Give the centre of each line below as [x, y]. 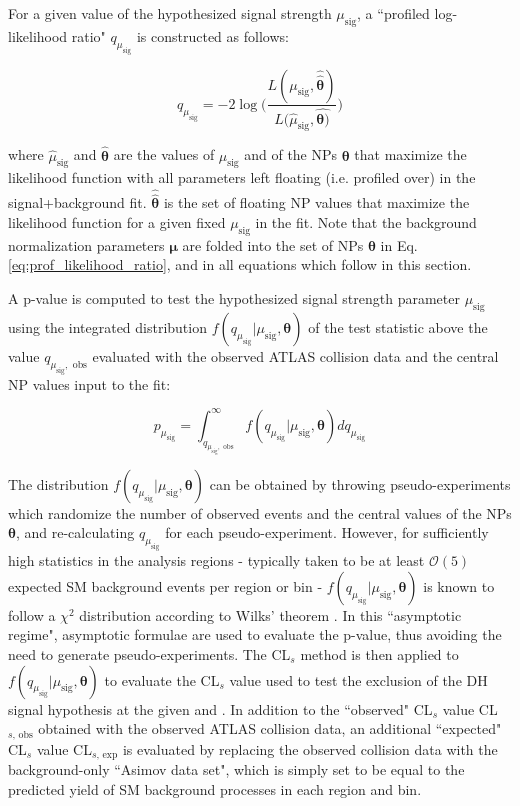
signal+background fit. [77, 202]
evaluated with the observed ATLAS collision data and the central [295, 355]
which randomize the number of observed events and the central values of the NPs [260, 512]
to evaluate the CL [162, 679]
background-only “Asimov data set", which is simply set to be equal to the [236, 769]
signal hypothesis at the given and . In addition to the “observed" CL [220, 708]
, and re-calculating [75, 532]
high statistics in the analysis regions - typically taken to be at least [216, 560]
